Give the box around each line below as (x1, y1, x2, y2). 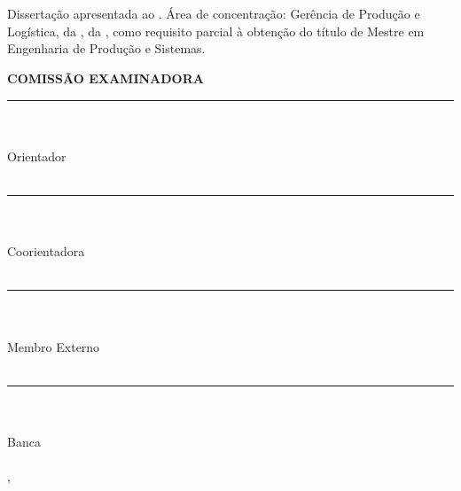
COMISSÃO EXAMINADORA (7, 68, 204, 87)
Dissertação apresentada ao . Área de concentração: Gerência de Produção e (7, 4, 420, 23)
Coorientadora (7, 242, 85, 261)
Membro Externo (7, 337, 100, 355)
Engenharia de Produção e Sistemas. (7, 39, 206, 58)
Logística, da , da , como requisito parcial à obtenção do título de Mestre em (7, 21, 425, 40)
